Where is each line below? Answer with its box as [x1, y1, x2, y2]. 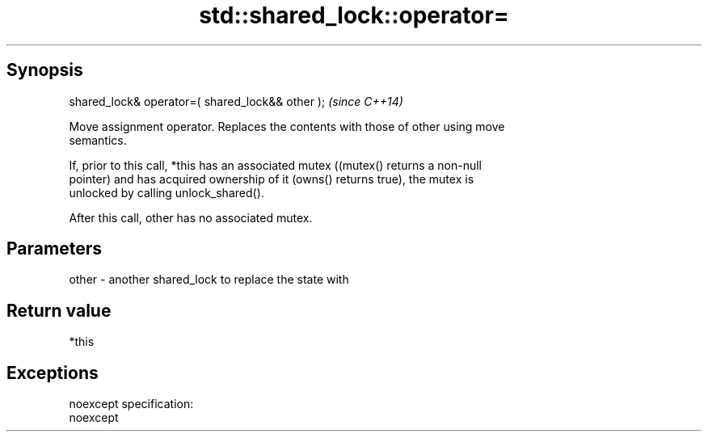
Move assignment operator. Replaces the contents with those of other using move [69, 119, 505, 133]
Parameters [6, 238, 102, 259]
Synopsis [6, 60, 83, 81]
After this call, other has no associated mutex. [69, 210, 313, 225]
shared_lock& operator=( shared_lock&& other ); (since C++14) [69, 94, 403, 108]
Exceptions [6, 362, 99, 383]
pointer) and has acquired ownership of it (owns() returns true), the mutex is [69, 171, 474, 186]
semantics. [69, 133, 127, 147]
